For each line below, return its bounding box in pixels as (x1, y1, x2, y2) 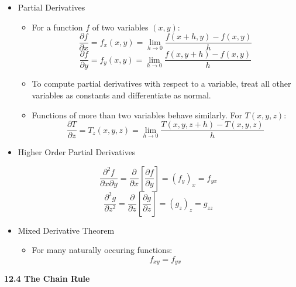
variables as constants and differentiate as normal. (32, 88, 211, 101)
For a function (32, 20, 83, 33)
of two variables (92, 20, 149, 33)
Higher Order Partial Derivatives (18, 146, 136, 158)
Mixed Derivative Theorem (18, 224, 115, 236)
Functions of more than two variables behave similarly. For (32, 108, 242, 121)
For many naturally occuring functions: (32, 244, 173, 256)
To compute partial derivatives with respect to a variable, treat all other (32, 77, 291, 90)
